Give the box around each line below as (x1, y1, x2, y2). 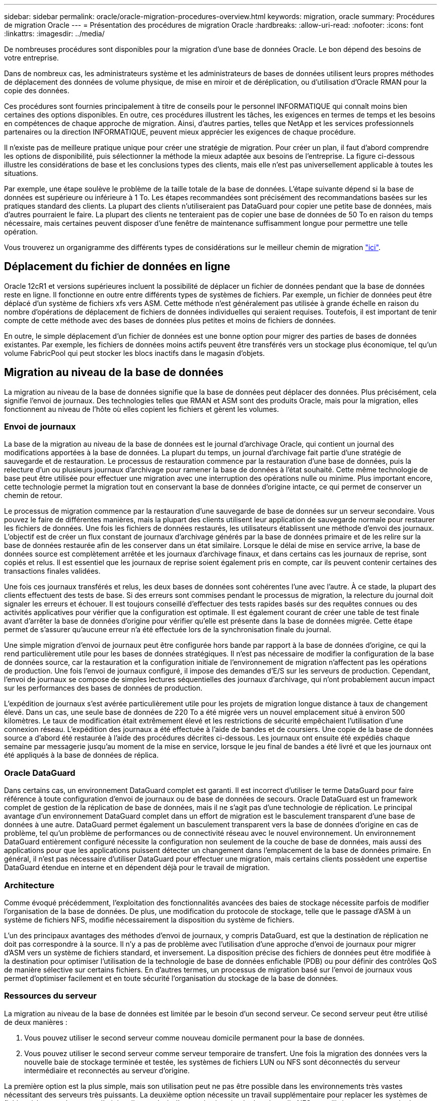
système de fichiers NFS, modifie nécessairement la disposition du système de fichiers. (4, 915, 295, 924)
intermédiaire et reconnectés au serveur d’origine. (24, 1066, 190, 1075)
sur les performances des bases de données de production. (4, 684, 203, 693)
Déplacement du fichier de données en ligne (4, 260, 231, 273)
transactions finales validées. (4, 567, 101, 576)
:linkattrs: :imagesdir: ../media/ (4, 29, 105, 38)
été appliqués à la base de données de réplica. (4, 751, 159, 760)
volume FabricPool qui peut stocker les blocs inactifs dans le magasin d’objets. (4, 348, 265, 357)
